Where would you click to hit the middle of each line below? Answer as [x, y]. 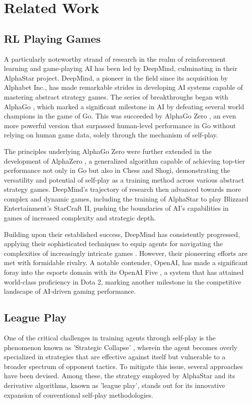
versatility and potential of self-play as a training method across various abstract [124, 179]
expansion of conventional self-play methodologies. [79, 395]
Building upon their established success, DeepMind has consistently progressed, [122, 234]
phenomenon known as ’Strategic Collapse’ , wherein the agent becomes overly [121, 347]
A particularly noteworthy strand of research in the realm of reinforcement [115, 59]
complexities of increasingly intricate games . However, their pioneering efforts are [126, 253]
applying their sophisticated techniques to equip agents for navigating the [113, 243]
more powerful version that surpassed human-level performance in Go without [120, 125]
